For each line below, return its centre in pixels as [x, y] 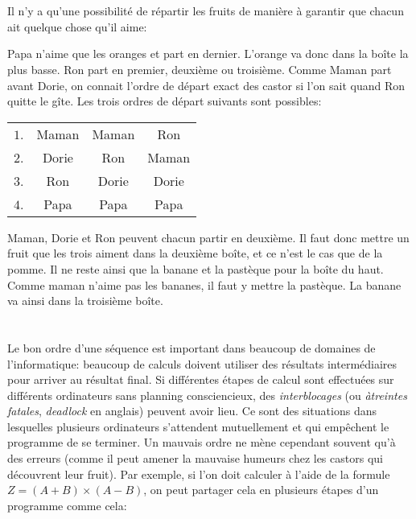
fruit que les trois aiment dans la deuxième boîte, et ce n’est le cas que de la [195, 253]
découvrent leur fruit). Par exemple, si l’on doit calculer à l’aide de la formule [199, 474]
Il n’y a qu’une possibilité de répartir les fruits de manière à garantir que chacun [206, 11]
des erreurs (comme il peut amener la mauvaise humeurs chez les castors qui [195, 458]
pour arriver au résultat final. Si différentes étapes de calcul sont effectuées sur [201, 379]
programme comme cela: [67, 505]
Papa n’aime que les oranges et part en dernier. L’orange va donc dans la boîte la [208, 54]
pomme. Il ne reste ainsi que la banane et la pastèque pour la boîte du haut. [196, 268]
